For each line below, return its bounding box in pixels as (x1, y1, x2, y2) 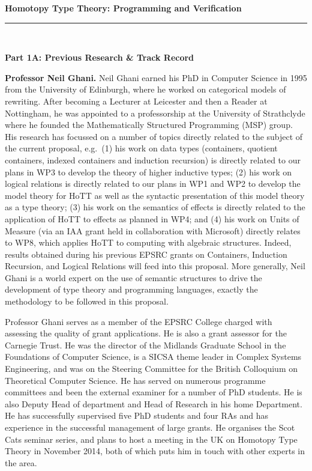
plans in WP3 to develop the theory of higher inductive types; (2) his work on (5, 165, 292, 178)
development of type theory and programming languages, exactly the (5, 283, 258, 296)
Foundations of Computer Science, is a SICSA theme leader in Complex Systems (5, 350, 302, 363)
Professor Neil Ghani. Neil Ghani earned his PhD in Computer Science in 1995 (5, 71, 307, 84)
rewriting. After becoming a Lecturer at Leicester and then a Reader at (5, 94, 268, 107)
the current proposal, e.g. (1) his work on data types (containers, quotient (5, 142, 278, 154)
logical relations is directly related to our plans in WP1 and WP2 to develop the (5, 177, 301, 190)
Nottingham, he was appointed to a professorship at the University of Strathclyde (5, 106, 305, 119)
